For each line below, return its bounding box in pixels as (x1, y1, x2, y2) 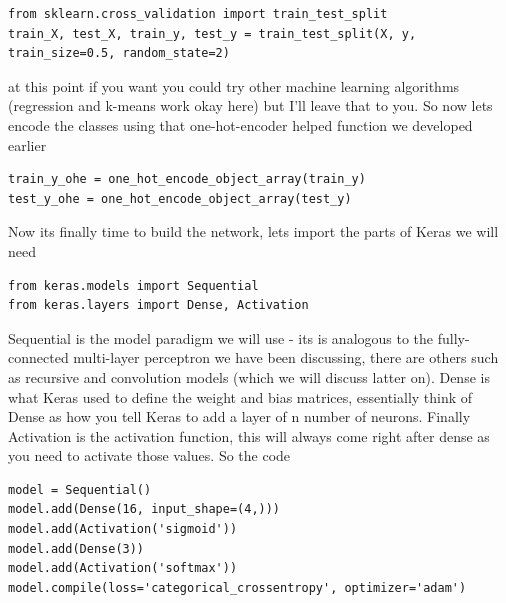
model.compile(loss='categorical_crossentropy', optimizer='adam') (8, 580, 467, 595)
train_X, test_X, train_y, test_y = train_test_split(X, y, (8, 26, 417, 41)
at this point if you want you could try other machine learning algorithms (8, 75, 460, 96)
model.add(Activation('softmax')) (8, 561, 238, 576)
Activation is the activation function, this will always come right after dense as (8, 425, 490, 446)
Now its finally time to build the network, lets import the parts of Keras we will (8, 221, 499, 242)
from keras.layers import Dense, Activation (8, 298, 309, 313)
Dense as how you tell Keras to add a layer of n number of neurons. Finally (8, 406, 471, 427)
